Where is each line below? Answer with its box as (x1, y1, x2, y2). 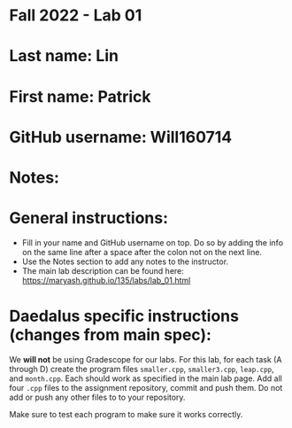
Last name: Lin (9, 46, 119, 66)
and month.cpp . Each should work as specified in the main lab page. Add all (9, 373, 283, 384)
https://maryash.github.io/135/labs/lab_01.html (21, 275, 191, 285)
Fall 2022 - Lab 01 (9, 5, 142, 26)
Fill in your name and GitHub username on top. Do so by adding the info (21, 237, 284, 248)
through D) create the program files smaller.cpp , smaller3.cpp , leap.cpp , (9, 363, 274, 374)
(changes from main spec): (9, 325, 212, 346)
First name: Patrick (9, 86, 152, 106)
